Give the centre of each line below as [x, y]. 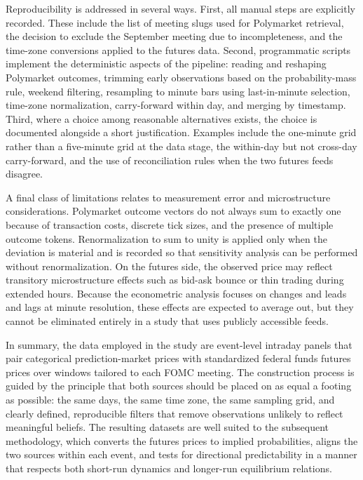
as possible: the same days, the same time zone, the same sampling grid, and [170, 400]
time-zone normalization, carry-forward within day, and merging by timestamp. [176, 105]
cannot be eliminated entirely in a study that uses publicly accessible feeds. [167, 321]
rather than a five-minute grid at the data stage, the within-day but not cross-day [181, 146]
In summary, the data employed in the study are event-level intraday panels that [179, 344]
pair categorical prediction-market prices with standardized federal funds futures [178, 358]
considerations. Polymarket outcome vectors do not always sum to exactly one [173, 211]
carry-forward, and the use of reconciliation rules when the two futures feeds [170, 160]
